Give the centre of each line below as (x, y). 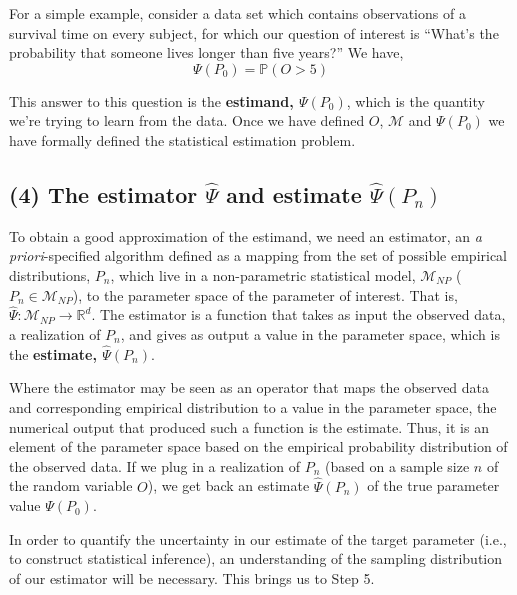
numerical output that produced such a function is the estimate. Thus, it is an (249, 426)
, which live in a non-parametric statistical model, (263, 274)
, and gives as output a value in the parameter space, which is (310, 333)
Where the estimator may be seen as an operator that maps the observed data (249, 387)
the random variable (71, 485)
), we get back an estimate (228, 485)
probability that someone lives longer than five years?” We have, (206, 52)
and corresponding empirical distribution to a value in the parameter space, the (253, 406)
